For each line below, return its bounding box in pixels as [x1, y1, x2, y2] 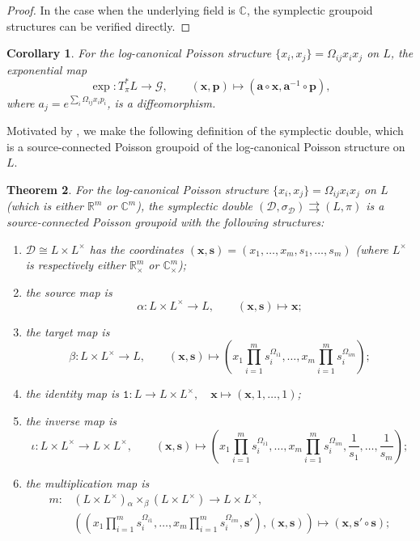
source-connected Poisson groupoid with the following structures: [6, 213, 325, 230]
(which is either [6, 197, 84, 214]
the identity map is [25, 385, 120, 402]
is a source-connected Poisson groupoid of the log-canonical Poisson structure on [6, 137, 405, 154]
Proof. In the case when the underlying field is [6, 2, 235, 18]
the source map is [25, 283, 112, 300]
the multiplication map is [25, 474, 150, 491]
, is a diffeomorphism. [107, 94, 216, 111]
